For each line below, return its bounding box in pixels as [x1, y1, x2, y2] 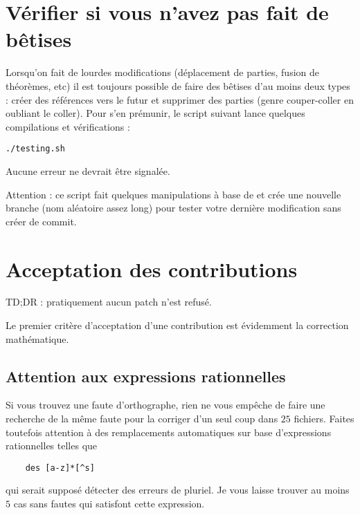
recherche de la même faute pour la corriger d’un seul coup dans [6, 411, 278, 426]
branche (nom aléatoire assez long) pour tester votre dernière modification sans [6, 200, 341, 215]
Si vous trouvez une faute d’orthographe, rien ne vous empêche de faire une [6, 397, 325, 412]
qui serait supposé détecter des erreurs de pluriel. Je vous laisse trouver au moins [6, 483, 350, 497]
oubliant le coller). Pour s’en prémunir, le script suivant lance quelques [6, 106, 305, 120]
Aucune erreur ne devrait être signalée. [6, 163, 170, 178]
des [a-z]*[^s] [25, 462, 95, 473]
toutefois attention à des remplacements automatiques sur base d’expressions [6, 424, 332, 439]
